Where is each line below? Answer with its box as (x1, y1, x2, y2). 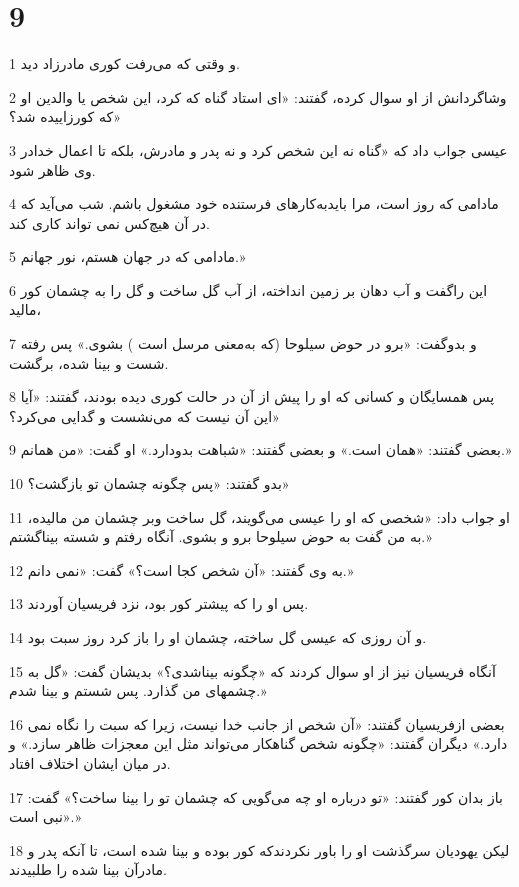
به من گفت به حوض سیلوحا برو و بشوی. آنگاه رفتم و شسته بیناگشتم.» (9, 526, 432, 547)
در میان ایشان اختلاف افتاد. (9, 752, 171, 773)
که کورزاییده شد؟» (9, 106, 121, 127)
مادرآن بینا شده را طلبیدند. (9, 859, 167, 880)
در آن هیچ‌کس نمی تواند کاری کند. (9, 212, 211, 233)
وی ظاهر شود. (9, 159, 96, 180)
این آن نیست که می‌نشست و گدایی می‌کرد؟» (9, 405, 280, 426)
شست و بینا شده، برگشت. (9, 352, 169, 373)
